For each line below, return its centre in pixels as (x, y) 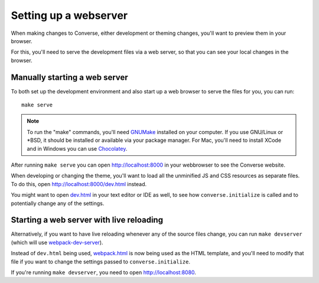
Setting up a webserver (69, 15)
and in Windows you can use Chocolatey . (77, 148)
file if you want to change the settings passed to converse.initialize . (100, 261)
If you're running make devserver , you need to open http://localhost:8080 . (103, 272)
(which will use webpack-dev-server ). (57, 242)
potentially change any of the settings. (58, 203)
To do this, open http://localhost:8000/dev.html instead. (79, 184)
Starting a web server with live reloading (87, 220)
